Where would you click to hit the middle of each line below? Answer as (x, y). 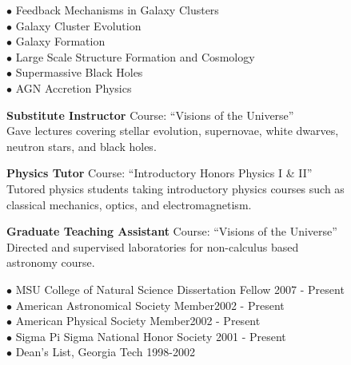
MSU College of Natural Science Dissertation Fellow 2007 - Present (180, 289)
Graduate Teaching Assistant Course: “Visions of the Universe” (172, 231)
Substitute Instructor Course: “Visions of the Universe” (150, 115)
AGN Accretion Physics (74, 87)
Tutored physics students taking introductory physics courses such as (175, 188)
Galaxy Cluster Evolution (78, 25)
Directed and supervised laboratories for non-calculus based (153, 246)
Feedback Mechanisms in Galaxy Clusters (117, 10)
